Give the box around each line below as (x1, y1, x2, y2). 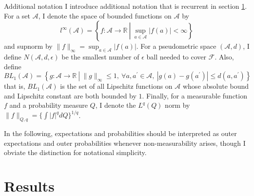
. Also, (215, 51, 234, 61)
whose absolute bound (182, 81, 249, 91)
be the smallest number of (61, 51, 139, 61)
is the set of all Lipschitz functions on (60, 81, 173, 91)
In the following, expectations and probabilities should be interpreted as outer (4, 128, 237, 138)
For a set (4, 10, 30, 20)
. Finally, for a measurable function (142, 90, 247, 100)
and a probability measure (9, 100, 88, 110)
